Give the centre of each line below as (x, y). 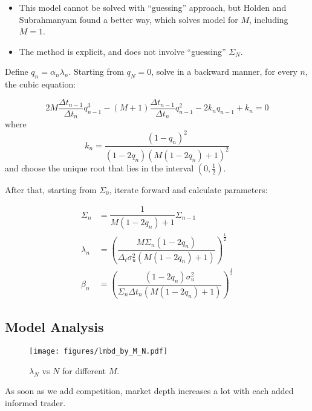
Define (17, 72)
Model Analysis (54, 327)
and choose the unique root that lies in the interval (99, 167)
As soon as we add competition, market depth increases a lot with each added (149, 391)
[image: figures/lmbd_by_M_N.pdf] (99, 352)
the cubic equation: (41, 84)
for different (84, 370)
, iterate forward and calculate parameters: (188, 189)
